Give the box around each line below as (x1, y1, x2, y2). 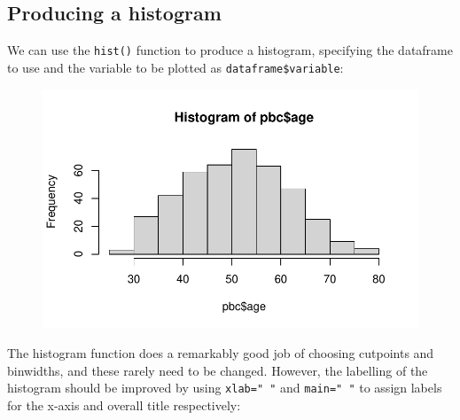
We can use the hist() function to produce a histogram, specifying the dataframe (7, 41, 453, 59)
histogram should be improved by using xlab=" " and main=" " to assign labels (7, 378, 442, 397)
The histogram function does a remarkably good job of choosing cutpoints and (7, 343, 434, 362)
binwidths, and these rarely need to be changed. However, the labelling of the (7, 361, 428, 379)
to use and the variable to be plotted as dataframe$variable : (7, 58, 344, 76)
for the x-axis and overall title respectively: (7, 395, 241, 414)
